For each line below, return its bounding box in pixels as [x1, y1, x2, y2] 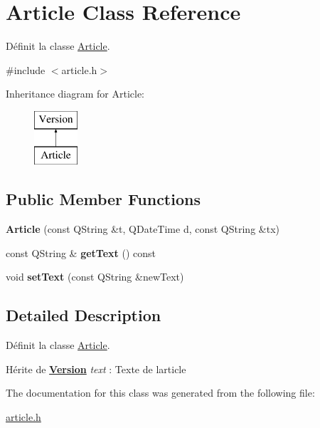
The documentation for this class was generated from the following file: [6, 385, 315, 400]
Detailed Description [6, 304, 161, 326]
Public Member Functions [6, 188, 201, 210]
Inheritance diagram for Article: [6, 86, 145, 101]
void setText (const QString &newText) [6, 269, 184, 284]
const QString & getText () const [6, 245, 156, 260]
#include [6, 62, 46, 77]
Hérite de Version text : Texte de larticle [6, 361, 186, 376]
